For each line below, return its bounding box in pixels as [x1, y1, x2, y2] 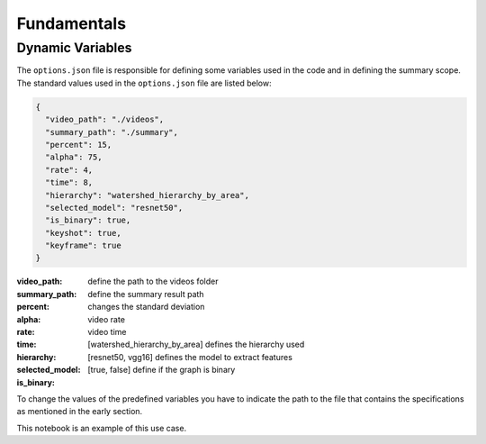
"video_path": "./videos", [45, 114, 165, 125]
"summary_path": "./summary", [45, 127, 179, 137]
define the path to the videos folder [87, 276, 220, 287]
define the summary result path [87, 288, 204, 299]
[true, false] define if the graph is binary [87, 365, 236, 376]
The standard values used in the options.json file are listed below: [16, 77, 272, 88]
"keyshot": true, [45, 228, 121, 238]
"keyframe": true [45, 240, 121, 251]
